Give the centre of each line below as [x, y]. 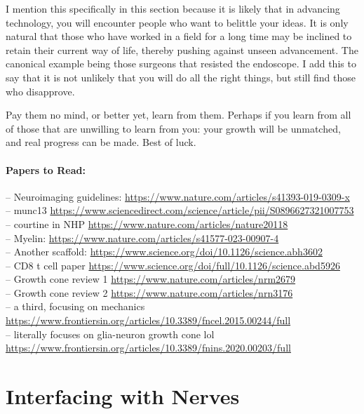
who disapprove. [40, 91]
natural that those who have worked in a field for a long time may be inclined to [179, 36]
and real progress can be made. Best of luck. [101, 142]
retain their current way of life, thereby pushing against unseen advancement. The [182, 49]
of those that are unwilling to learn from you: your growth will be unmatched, [173, 128]
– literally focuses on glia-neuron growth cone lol [110, 334]
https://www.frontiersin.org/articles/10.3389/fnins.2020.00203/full [148, 348]
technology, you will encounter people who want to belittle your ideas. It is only [177, 22]
